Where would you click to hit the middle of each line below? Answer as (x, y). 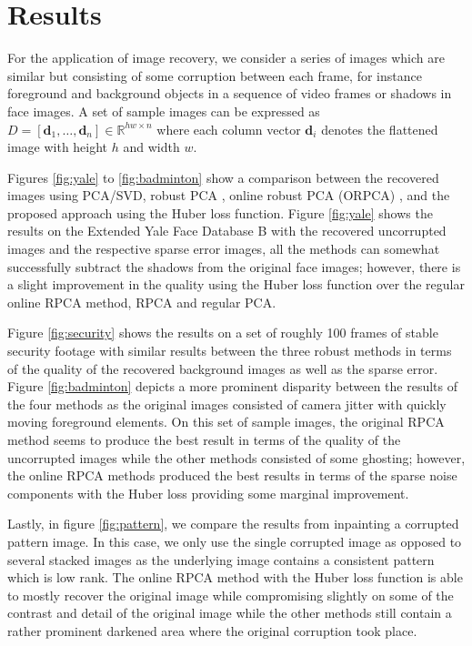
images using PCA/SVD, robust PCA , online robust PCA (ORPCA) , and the (229, 195)
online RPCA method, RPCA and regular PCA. (142, 302)
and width (151, 147)
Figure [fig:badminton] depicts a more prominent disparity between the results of (233, 386)
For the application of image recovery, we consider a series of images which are (226, 58)
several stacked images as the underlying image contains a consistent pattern (221, 559)
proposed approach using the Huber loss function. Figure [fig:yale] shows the (220, 212)
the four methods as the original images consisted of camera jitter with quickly (227, 404)
